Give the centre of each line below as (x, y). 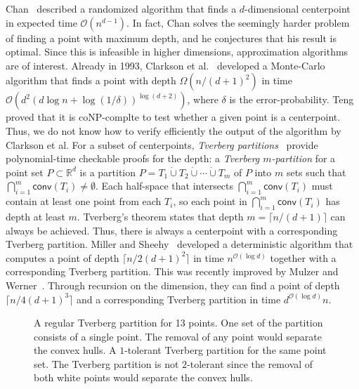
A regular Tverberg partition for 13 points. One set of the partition (178, 323)
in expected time (41, 22)
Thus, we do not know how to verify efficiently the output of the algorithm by (174, 130)
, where (203, 99)
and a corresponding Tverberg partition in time (179, 299)
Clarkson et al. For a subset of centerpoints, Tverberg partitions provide (162, 144)
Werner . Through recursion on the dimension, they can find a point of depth (173, 285)
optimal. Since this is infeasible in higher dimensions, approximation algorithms (177, 52)
